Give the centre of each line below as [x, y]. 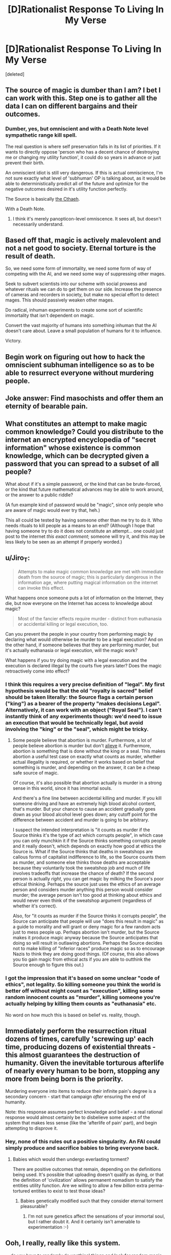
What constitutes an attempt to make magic [76, 424]
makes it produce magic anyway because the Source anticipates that [85, 938]
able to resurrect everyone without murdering [80, 373]
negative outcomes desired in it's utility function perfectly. [66, 189]
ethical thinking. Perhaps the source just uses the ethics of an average [87, 884]
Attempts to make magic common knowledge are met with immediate [91, 572]
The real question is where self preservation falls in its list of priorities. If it [83, 146]
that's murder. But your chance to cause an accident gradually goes [84, 809]
